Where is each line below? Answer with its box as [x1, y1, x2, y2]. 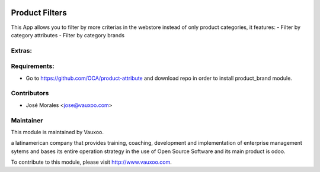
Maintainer [11, 116, 43, 124]
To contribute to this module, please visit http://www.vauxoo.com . [11, 158, 172, 165]
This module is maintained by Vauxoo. [11, 128, 104, 135]
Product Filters [11, 8, 68, 18]
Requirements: [11, 62, 55, 70]
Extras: [11, 46, 33, 54]
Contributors [11, 89, 49, 98]
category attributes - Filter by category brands [11, 31, 124, 38]
